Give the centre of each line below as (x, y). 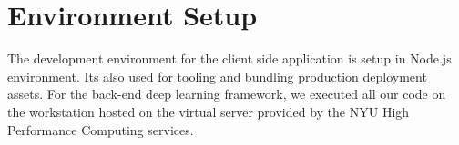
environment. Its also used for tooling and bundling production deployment (217, 76)
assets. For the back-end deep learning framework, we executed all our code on (227, 94)
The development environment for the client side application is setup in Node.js (229, 58)
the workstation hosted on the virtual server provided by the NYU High (209, 111)
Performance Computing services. (101, 129)
